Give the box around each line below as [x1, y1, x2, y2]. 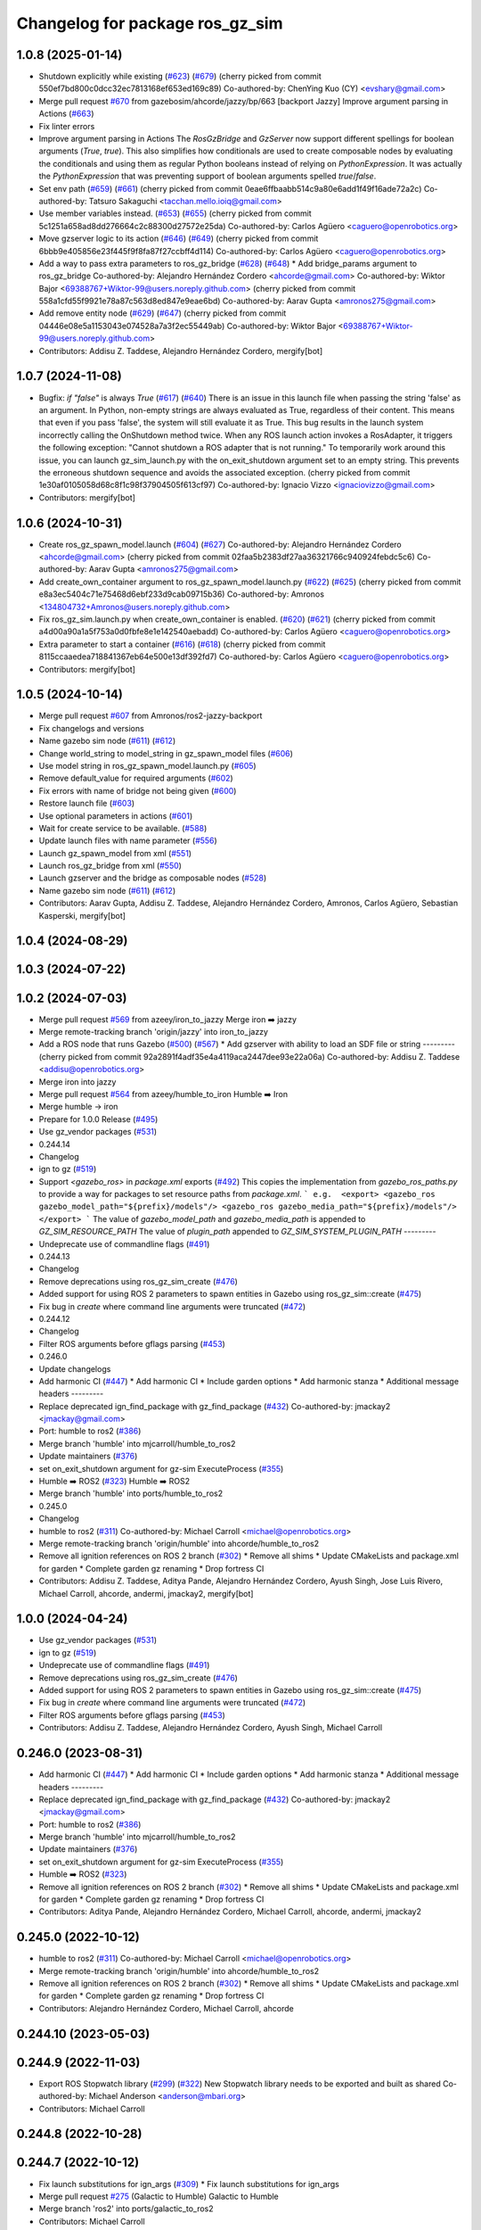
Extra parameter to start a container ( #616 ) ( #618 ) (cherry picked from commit [38, 639, 326, 649]
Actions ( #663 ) [38, 108, 94, 120]
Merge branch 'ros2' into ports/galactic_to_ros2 [38, 2203, 214, 2214]
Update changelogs [38, 1363, 111, 1374]
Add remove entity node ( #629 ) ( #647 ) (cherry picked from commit [38, 308, 287, 318]
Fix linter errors [38, 120, 95, 131]
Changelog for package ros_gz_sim [16, 13, 283, 33]
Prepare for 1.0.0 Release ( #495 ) [38, 1113, 159, 1124]
